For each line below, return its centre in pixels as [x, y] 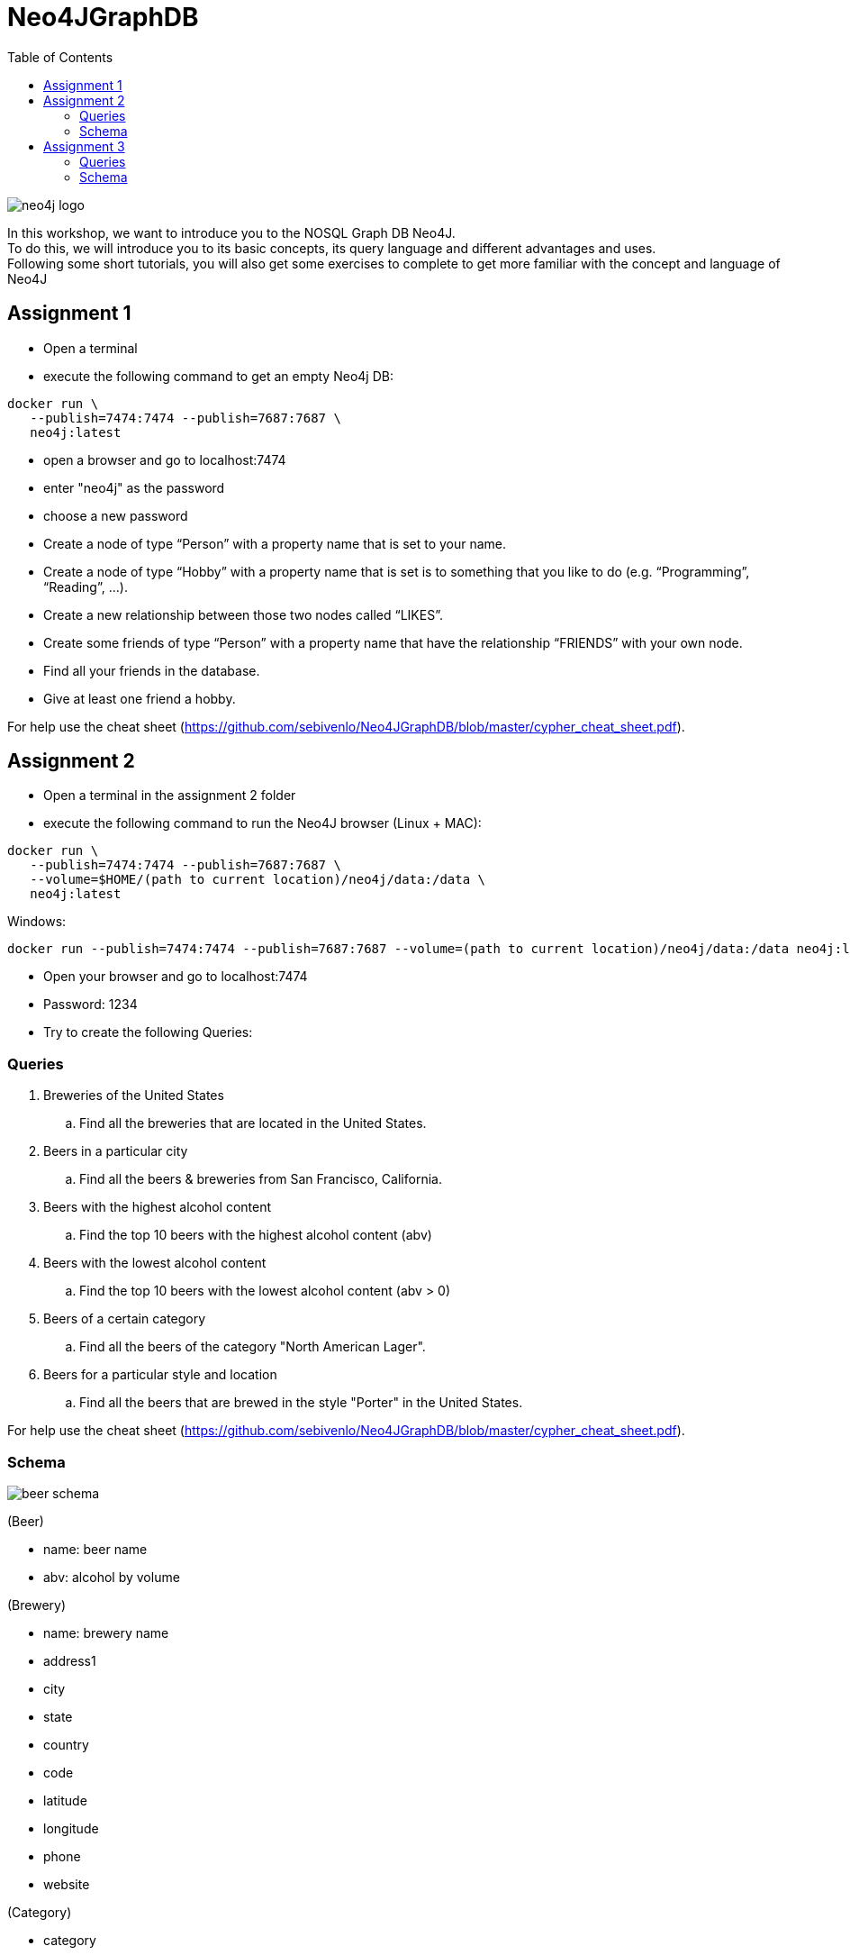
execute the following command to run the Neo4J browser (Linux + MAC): [262, 823]
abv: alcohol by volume [112, 1577]
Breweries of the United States [134, 1096]
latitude [65, 1800]
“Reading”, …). [86, 586]
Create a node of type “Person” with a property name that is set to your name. [275, 543]
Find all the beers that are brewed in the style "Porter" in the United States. [301, 1403]
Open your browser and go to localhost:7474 [176, 977]
